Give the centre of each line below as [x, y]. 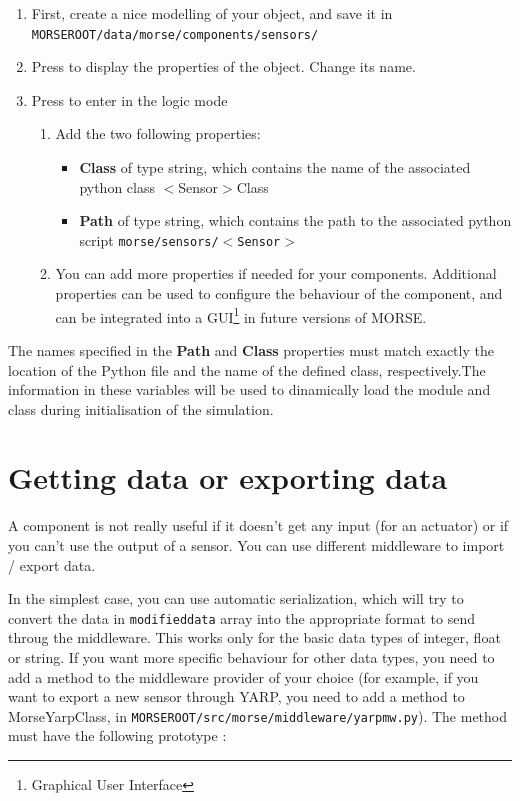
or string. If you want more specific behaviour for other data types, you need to [251, 657]
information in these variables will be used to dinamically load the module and [249, 389]
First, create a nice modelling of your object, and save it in [212, 13]
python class [117, 186]
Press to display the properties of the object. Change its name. [223, 66]
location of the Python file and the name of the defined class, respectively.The [247, 369]
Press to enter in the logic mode [129, 99]
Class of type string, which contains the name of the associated [275, 167]
